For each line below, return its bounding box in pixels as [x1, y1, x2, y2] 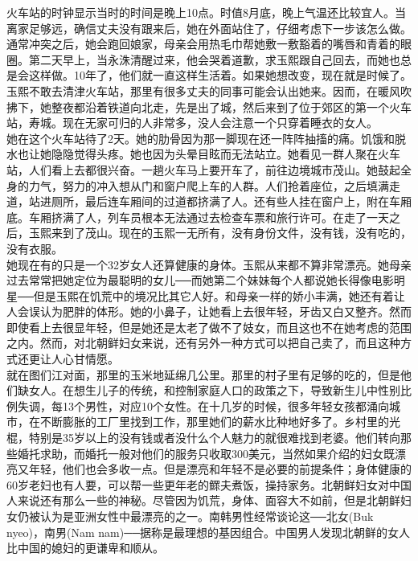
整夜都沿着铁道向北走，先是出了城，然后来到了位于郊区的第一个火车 [51, 98, 412, 115]
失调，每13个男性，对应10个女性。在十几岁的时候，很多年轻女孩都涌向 [17, 397, 389, 414]
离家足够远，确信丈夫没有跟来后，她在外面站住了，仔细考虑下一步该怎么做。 [6, 19, 412, 36]
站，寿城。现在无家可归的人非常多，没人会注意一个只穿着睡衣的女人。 [6, 114, 378, 131]
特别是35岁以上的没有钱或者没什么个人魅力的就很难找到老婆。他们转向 [28, 429, 400, 446]
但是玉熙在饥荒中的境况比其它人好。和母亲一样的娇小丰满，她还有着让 [33, 287, 405, 304]
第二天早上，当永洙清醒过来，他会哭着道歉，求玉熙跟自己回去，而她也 [28, 51, 400, 68]
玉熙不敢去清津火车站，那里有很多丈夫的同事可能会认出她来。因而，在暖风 [6, 82, 400, 99]
